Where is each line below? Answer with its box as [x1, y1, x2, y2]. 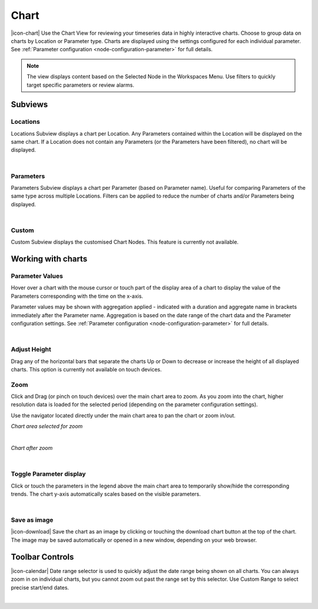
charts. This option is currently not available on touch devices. [11, 366, 162, 373]
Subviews [11, 100, 48, 110]
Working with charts [11, 254, 88, 264]
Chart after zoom [11, 445, 53, 452]
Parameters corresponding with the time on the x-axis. [11, 292, 144, 299]
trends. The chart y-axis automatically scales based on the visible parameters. [11, 490, 201, 498]
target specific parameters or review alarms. [26, 81, 135, 88]
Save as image [11, 516, 54, 524]
